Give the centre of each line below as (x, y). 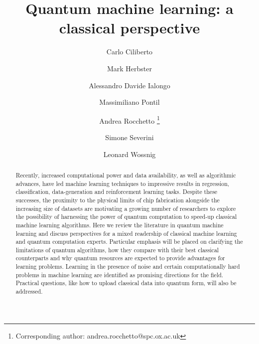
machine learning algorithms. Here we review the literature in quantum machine (120, 225)
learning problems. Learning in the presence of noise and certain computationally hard (128, 266)
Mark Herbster (129, 68)
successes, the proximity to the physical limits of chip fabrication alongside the (118, 200)
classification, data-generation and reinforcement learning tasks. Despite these (117, 192)
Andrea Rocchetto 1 (129, 120)
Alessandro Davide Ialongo (129, 85)
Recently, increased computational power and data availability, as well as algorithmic (126, 175)
